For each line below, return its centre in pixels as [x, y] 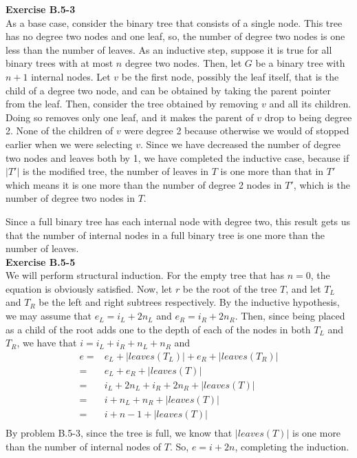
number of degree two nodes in [70, 198]
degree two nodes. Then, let [183, 63]
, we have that [47, 343]
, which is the [322, 184]
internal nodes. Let [71, 76]
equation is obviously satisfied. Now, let [89, 288]
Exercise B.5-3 [41, 9]
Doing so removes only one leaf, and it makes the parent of [130, 117]
